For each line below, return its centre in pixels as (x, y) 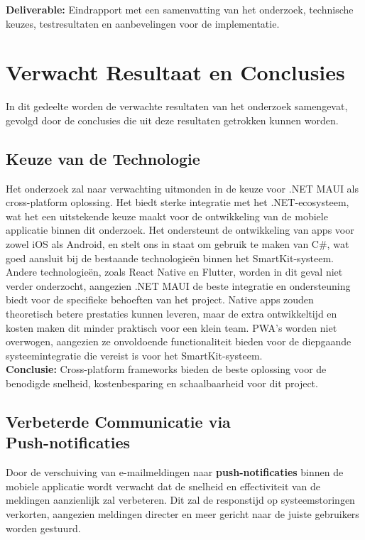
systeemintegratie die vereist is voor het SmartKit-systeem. (134, 355)
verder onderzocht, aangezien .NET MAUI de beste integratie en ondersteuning (178, 285)
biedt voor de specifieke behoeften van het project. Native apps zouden (160, 299)
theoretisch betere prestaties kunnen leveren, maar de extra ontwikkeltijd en (171, 314)
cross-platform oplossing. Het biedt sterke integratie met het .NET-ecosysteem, (178, 202)
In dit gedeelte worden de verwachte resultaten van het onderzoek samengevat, (177, 106)
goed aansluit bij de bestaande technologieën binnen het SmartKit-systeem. (170, 258)
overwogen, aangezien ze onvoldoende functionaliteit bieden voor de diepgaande (179, 341)
